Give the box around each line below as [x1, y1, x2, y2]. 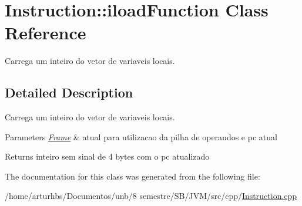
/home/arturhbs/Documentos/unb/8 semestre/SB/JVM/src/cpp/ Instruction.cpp [5, 190, 297, 202]
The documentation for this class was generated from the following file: [5, 170, 260, 182]
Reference [5, 21, 86, 45]
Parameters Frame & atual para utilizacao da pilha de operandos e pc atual [5, 130, 277, 143]
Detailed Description [5, 83, 133, 102]
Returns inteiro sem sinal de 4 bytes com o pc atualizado [5, 150, 210, 163]
